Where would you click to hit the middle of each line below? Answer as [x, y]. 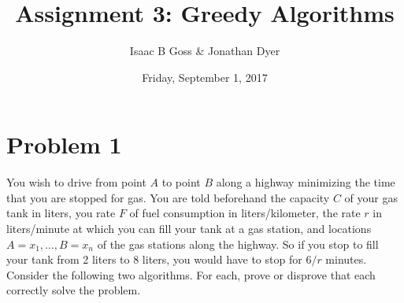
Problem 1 [64, 144]
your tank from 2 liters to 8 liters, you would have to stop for [154, 259]
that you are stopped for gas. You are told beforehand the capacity [168, 197]
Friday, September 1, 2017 [205, 77]
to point [181, 182]
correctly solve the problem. [74, 290]
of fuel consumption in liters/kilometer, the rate [245, 213]
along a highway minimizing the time [306, 182]
